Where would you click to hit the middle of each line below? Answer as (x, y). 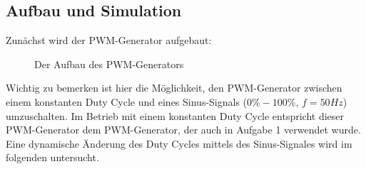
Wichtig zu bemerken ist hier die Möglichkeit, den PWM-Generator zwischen (174, 88)
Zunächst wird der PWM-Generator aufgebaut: (109, 40)
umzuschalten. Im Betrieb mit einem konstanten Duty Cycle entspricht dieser (175, 115)
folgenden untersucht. (52, 157)
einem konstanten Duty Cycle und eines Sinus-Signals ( (127, 101)
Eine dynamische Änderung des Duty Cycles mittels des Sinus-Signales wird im (179, 143)
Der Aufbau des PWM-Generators (109, 64)
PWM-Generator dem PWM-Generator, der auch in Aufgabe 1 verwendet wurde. (183, 130)
